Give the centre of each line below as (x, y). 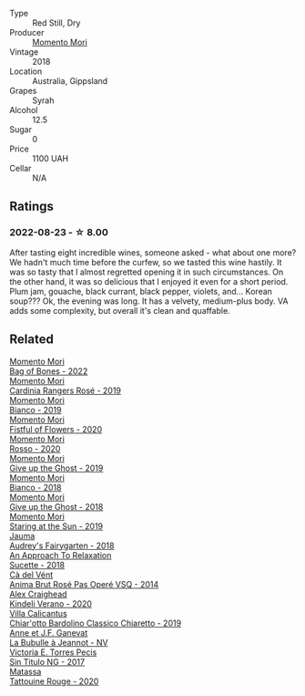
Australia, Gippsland (70, 81)
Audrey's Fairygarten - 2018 (62, 545)
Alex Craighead (38, 594)
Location (26, 71)
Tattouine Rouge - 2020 (54, 681)
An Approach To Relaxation (61, 555)
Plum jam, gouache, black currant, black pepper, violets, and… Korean (141, 291)
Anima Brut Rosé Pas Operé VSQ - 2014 (84, 584)
